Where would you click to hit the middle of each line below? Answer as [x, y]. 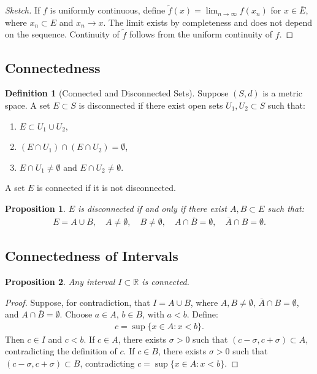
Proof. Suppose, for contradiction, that [78, 302]
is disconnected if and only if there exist [152, 208]
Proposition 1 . [35, 208]
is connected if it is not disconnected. [106, 188]
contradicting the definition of [61, 351]
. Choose [76, 314]
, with [153, 314]
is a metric [282, 93]
